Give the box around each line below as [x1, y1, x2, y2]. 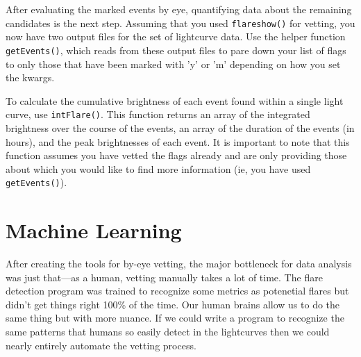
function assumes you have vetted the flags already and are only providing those [6, 148, 347, 163]
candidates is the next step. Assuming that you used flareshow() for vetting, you [6, 15, 355, 30]
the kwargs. [6, 70, 55, 85]
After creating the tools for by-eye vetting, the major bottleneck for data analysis [6, 256, 352, 271]
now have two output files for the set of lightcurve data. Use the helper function [6, 29, 346, 44]
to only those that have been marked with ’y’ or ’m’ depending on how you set [6, 56, 341, 71]
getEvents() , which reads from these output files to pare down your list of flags [6, 42, 346, 57]
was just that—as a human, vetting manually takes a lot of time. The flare [6, 269, 323, 284]
